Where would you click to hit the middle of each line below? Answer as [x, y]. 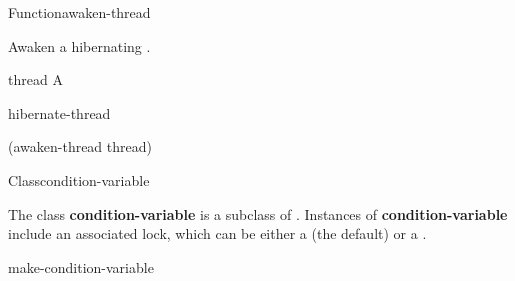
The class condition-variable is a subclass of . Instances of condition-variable [258, 213]
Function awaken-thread [79, 12]
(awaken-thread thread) [80, 146]
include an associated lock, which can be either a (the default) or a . [217, 233]
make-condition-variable [81, 266]
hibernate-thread [59, 112]
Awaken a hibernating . [79, 45]
